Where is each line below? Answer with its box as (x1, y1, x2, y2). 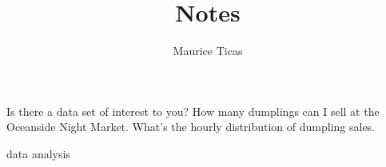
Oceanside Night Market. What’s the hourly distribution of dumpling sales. (6, 118, 376, 135)
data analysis (6, 145, 70, 161)
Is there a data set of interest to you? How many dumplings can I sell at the (6, 102, 380, 119)
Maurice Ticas (173, 42, 243, 59)
